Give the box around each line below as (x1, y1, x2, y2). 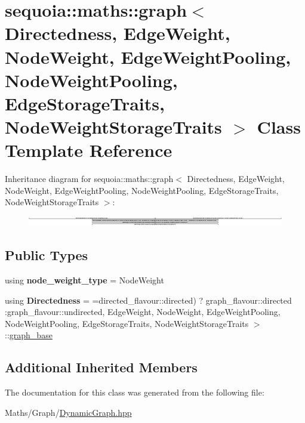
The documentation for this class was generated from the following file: (5, 386, 264, 399)
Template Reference (5, 138, 172, 162)
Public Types (5, 246, 88, 264)
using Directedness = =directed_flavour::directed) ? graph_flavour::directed (5, 294, 292, 306)
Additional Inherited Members (5, 358, 198, 376)
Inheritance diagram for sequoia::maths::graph (5, 172, 174, 185)
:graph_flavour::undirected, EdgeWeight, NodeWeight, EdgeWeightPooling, (5, 305, 281, 318)
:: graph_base (5, 329, 53, 341)
